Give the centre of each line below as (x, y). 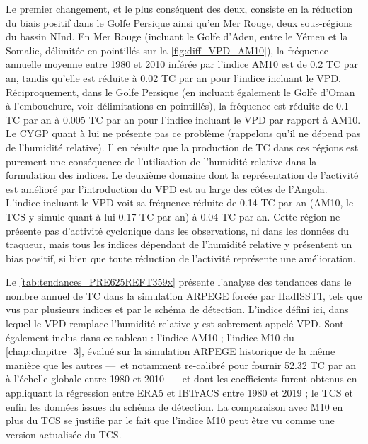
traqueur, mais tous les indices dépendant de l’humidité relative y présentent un (179, 244)
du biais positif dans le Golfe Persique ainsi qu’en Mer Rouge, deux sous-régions (179, 22)
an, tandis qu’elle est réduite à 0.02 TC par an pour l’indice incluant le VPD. (173, 77)
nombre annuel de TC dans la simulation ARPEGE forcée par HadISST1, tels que (184, 295)
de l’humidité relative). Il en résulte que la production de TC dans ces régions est (182, 147)
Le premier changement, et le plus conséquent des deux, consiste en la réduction (179, 8)
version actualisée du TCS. (64, 434)
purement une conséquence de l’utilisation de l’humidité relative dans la (161, 161)
